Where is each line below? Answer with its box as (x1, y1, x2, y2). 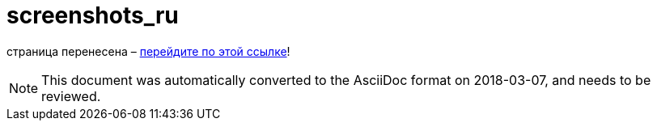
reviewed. (41, 87, 101, 104)
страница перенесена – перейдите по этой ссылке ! (6, 44, 290, 58)
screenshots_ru (6, 2, 179, 29)
